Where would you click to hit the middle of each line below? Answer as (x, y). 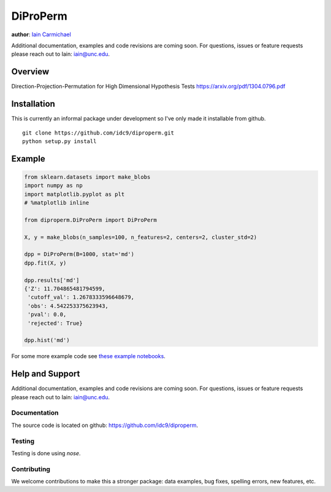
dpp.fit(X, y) (45, 263)
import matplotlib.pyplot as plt (74, 194)
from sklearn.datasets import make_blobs (87, 177)
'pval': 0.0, (47, 314)
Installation (33, 104)
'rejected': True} (55, 323)
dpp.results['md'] (52, 280)
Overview (30, 72)
